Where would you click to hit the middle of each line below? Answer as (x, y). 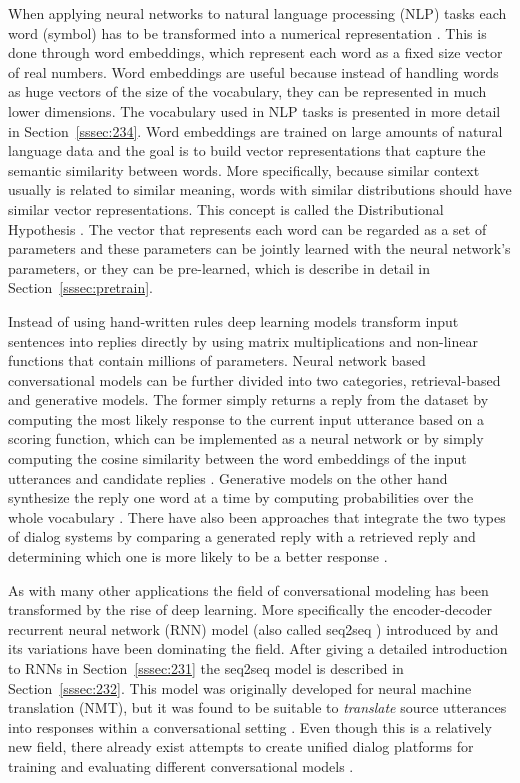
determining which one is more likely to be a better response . (198, 556)
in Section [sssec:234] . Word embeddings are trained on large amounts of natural (255, 130)
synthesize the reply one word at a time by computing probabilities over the (241, 497)
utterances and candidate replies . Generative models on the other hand (228, 477)
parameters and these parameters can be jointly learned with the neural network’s (259, 248)
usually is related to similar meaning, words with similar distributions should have (260, 189)
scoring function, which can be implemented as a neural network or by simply (246, 438)
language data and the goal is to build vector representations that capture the (247, 150)
